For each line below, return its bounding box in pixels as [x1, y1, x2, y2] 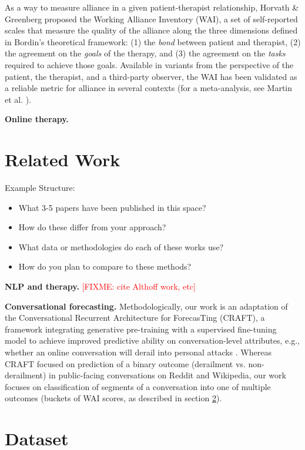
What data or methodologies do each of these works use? [18, 240, 224, 253]
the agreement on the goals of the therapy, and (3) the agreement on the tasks [5, 47, 286, 59]
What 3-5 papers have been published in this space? [18, 201, 206, 213]
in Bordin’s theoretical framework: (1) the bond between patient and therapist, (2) [5, 35, 301, 48]
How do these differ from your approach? [18, 221, 166, 233]
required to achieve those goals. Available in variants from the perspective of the [5, 58, 294, 70]
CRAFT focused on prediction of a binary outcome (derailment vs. [5, 357, 246, 370]
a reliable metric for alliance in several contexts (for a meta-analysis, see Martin [5, 82, 293, 94]
